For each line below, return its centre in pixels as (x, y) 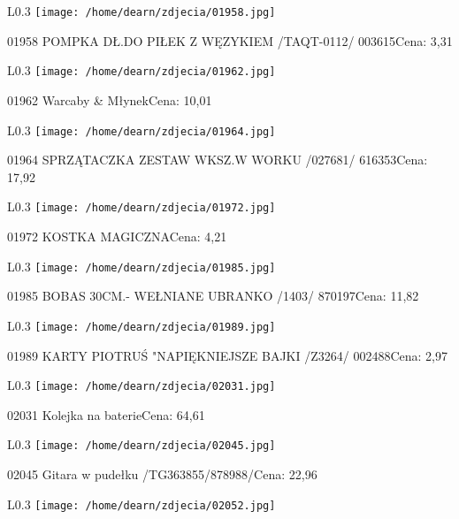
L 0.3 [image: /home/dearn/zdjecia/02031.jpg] (142, 385)
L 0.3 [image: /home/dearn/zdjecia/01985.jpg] (142, 266)
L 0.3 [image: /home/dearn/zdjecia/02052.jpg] (142, 504)
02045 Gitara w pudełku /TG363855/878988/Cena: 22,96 (162, 474)
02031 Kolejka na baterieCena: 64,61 (106, 414)
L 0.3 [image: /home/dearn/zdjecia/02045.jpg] (142, 444)
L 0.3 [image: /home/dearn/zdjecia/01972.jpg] (142, 206)
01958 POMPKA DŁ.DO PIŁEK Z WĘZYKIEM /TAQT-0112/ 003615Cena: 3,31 (230, 40)
